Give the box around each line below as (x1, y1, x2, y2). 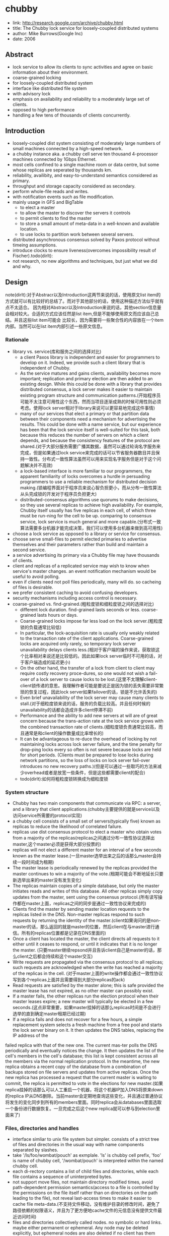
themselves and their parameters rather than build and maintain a (12, 541, 148, 547)
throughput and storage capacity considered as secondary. (12, 183, 136, 189)
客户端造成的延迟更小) (24, 659, 70, 665)
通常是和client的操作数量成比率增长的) (24, 730, 104, 736)
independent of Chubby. (20, 365, 70, 371)
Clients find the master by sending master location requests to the (12, 906, 150, 912)
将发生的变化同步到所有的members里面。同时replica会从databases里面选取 (5, 1099, 162, 1105)
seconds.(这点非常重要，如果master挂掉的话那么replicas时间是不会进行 (12, 1004, 161, 1010)
